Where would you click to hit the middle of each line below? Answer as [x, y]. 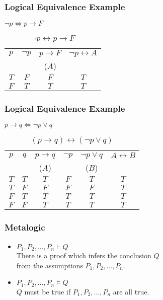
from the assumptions [50, 265]
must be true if [48, 291]
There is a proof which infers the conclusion [84, 255]
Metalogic [25, 227]
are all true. [131, 291]
